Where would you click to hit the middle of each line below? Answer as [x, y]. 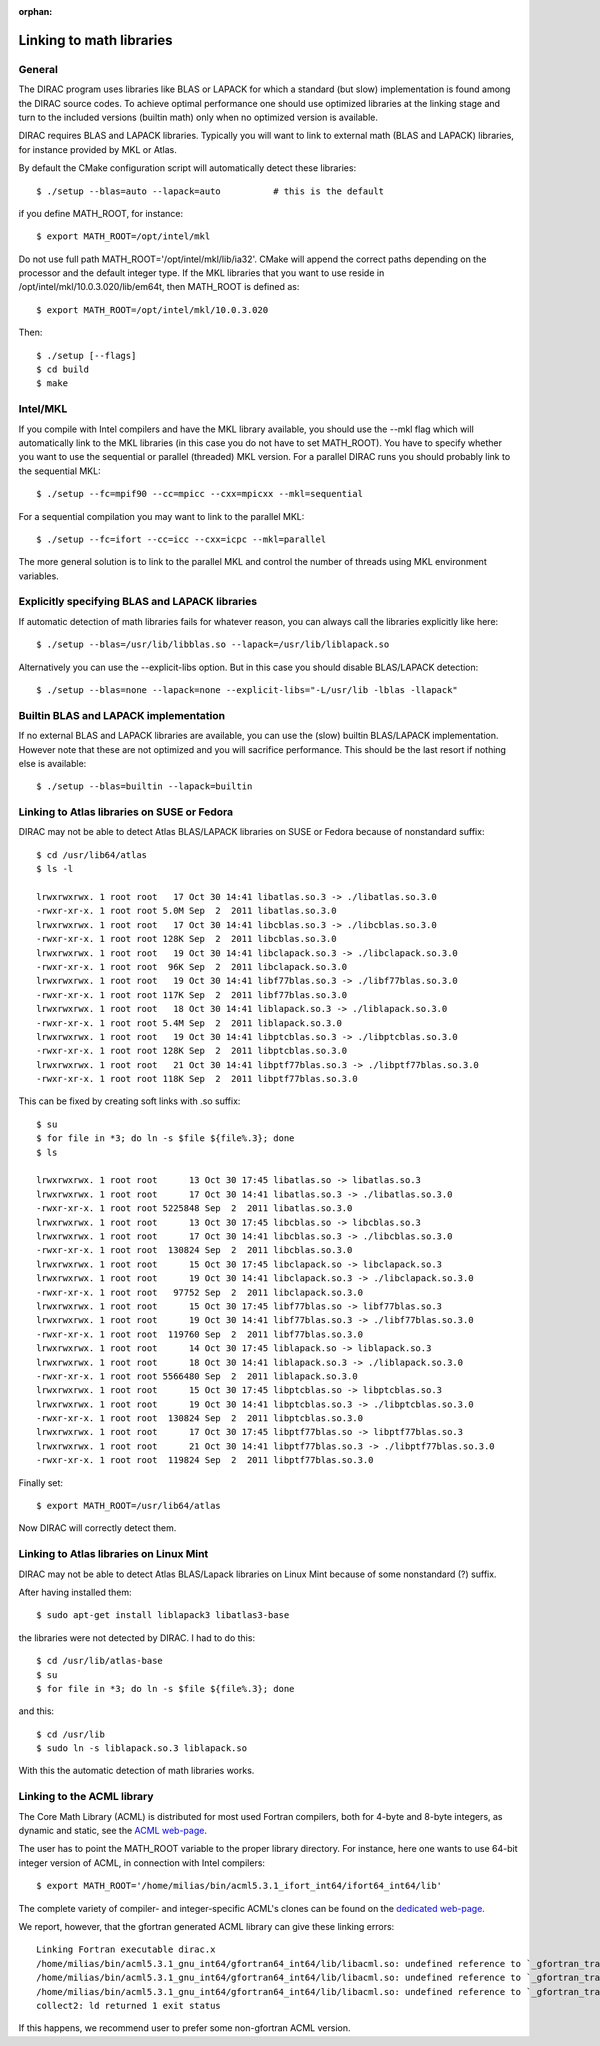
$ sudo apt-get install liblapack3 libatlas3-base [163, 1615]
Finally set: [41, 1482]
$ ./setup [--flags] [86, 355]
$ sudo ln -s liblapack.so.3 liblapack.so [142, 1748]
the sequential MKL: [59, 471]
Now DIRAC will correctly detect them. [97, 1528]
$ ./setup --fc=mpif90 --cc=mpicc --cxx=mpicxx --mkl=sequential [200, 494]
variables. [38, 576]
